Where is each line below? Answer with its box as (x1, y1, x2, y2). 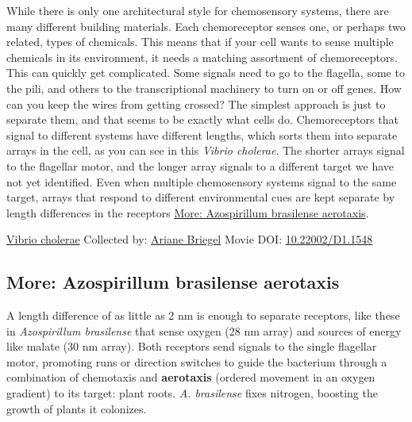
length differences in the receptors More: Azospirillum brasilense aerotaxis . (6, 204, 369, 221)
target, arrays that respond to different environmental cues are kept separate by (6, 189, 395, 205)
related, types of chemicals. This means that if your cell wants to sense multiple (6, 33, 394, 50)
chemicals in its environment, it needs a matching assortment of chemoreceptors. (6, 48, 398, 65)
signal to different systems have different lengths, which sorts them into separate (6, 126, 398, 143)
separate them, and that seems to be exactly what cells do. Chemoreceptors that (6, 111, 399, 128)
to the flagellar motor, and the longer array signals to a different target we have (6, 157, 395, 174)
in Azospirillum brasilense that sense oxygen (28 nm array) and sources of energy (6, 322, 402, 339)
